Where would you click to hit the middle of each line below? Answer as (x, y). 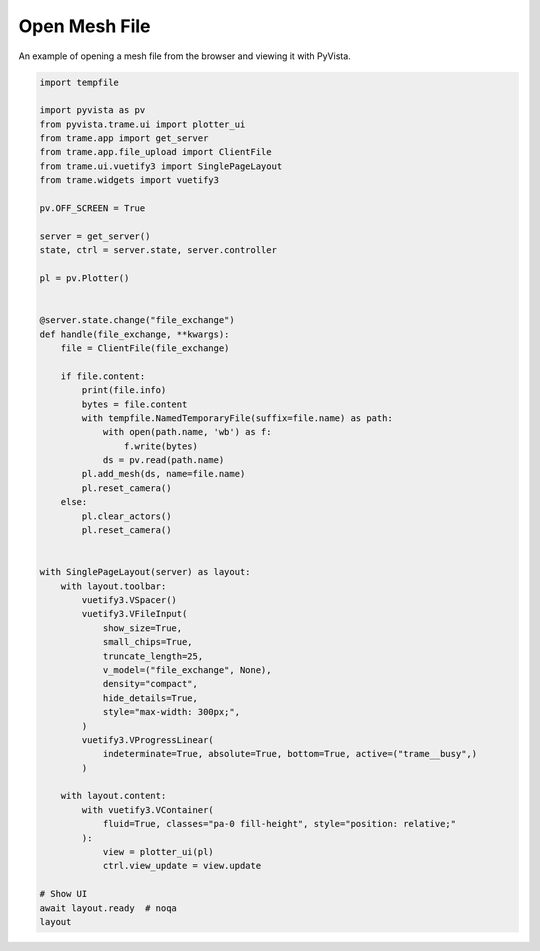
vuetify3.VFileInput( (134, 614)
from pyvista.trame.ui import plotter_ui (142, 124)
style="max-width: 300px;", (171, 712)
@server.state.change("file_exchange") (137, 320)
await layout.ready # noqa (108, 908)
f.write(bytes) (161, 446)
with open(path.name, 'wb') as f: (187, 432)
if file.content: (103, 376)
